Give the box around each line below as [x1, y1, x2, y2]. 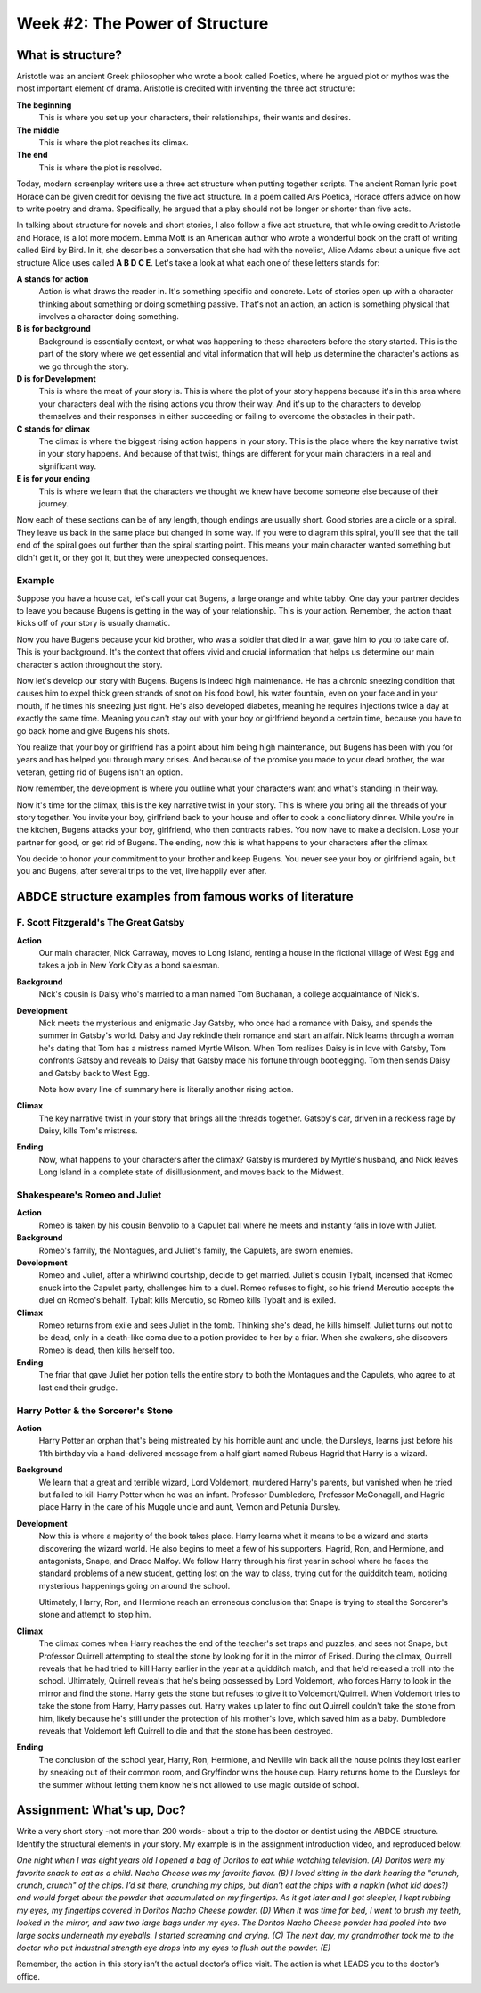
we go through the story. [38, 361, 129, 372]
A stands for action [16, 273, 89, 284]
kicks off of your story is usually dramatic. [16, 618, 171, 629]
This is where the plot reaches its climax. [38, 137, 189, 148]
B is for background [16, 324, 91, 334]
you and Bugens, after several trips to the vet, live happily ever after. [16, 866, 267, 877]
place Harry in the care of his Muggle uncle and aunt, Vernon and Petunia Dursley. [38, 1502, 341, 1512]
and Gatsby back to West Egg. [38, 1067, 151, 1078]
